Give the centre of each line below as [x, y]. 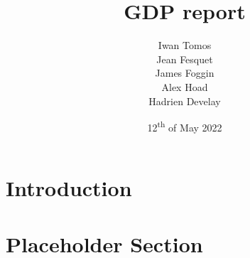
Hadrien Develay [185, 101]
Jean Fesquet [185, 59]
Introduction [69, 188]
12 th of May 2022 [185, 126]
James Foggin [185, 73]
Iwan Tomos [185, 45]
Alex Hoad [185, 86]
